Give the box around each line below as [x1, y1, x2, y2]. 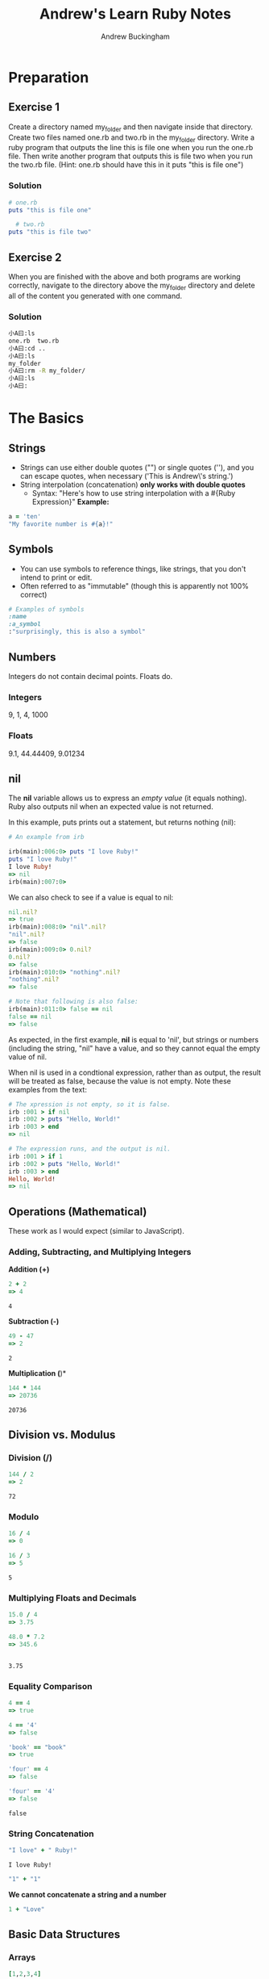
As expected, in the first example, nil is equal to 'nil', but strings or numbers [8, 1034, 259, 1044]
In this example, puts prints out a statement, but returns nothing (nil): [8, 817, 236, 828]
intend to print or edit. [19, 572, 93, 582]
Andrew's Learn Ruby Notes [39, 5, 232, 23]
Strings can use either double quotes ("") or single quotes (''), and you [19, 463, 255, 472]
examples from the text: [8, 1084, 87, 1094]
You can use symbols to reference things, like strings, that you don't [19, 564, 246, 573]
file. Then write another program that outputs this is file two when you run [8, 151, 254, 161]
